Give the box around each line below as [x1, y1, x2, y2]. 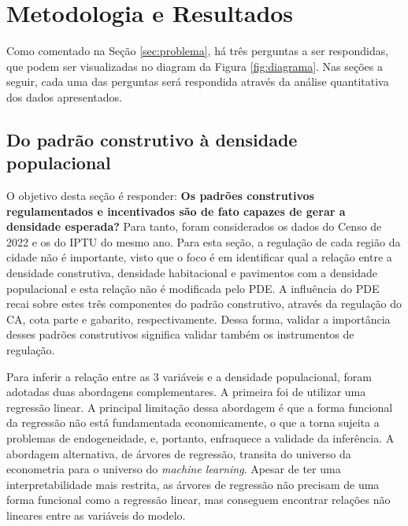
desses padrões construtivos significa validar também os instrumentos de [6, 326, 354, 343]
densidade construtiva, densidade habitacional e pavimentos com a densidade [6, 265, 377, 281]
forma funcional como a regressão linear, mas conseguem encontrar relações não [6, 491, 391, 508]
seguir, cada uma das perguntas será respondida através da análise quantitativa [6, 73, 389, 90]
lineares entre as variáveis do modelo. [6, 506, 186, 523]
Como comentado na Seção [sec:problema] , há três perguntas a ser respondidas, [6, 43, 389, 59]
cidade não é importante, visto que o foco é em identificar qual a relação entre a [6, 249, 392, 265]
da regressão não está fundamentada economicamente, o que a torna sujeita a [6, 414, 380, 431]
